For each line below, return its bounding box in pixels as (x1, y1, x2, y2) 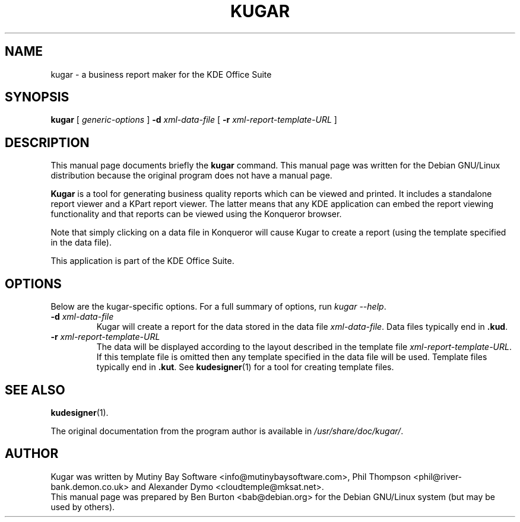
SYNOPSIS (5, 90, 69, 105)
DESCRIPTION (5, 135, 90, 150)
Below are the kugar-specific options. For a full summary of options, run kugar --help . (50, 301, 386, 312)
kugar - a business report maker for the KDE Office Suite (50, 69, 272, 79)
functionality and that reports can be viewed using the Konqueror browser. (50, 209, 342, 219)
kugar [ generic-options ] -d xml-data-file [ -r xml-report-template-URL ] (50, 114, 337, 125)
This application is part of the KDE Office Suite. (50, 256, 234, 266)
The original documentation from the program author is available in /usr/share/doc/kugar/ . (50, 425, 404, 436)
